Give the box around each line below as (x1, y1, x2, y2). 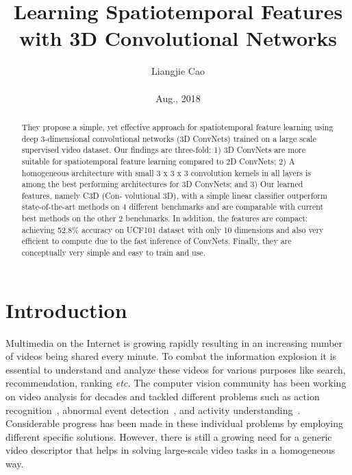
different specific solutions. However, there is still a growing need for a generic (5, 429, 332, 443)
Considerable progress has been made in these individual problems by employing (5, 416, 343, 430)
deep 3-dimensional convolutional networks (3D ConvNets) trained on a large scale (21, 132, 316, 144)
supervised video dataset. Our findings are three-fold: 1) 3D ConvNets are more (21, 144, 306, 156)
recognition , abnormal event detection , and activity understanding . (5, 402, 301, 417)
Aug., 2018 (155, 90, 201, 105)
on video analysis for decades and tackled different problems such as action (5, 389, 320, 404)
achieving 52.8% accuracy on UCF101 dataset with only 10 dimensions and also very (21, 223, 324, 235)
